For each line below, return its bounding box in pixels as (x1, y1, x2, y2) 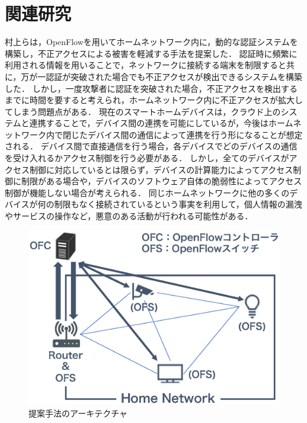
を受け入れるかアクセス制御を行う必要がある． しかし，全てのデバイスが (5, 152, 289, 164)
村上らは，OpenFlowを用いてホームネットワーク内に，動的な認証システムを (5, 36, 298, 48)
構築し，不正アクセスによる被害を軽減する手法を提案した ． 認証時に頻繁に (5, 47, 298, 59)
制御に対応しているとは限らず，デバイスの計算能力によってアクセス (29, 163, 293, 175)
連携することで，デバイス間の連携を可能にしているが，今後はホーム (29, 117, 293, 129)
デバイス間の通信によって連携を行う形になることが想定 (87, 128, 303, 140)
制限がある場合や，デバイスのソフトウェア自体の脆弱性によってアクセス (21, 175, 302, 187)
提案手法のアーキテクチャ (28, 407, 128, 419)
